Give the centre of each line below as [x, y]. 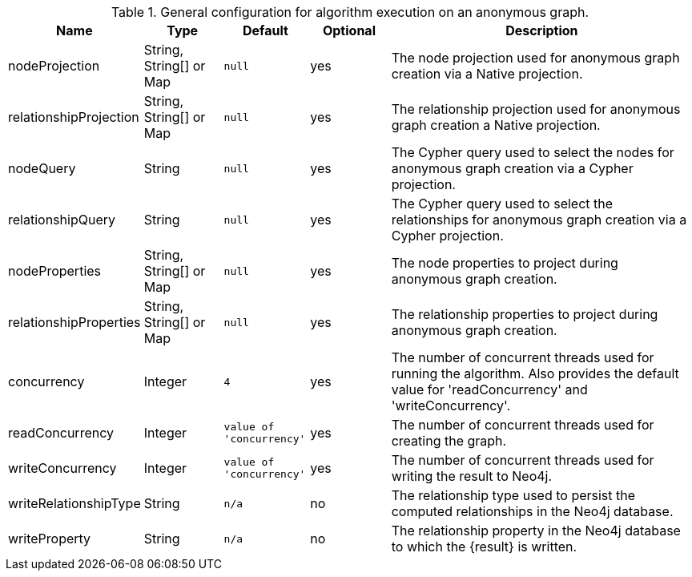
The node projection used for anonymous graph [535, 58]
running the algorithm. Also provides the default [535, 373]
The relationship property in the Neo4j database [536, 531]
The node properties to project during [505, 263]
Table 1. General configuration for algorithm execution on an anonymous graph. [350, 12]
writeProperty [50, 539]
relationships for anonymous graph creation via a [539, 220]
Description [542, 30]
